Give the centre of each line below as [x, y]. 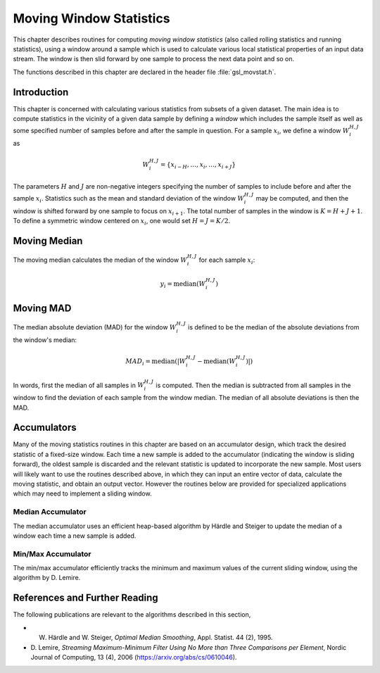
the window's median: [45, 340]
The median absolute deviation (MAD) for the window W [95, 327]
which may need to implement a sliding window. [82, 493]
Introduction [41, 92]
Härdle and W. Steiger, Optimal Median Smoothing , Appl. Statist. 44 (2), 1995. [160, 638]
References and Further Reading [85, 598]
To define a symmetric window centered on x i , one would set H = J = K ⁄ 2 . [122, 221]
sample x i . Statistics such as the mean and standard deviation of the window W [129, 199]
